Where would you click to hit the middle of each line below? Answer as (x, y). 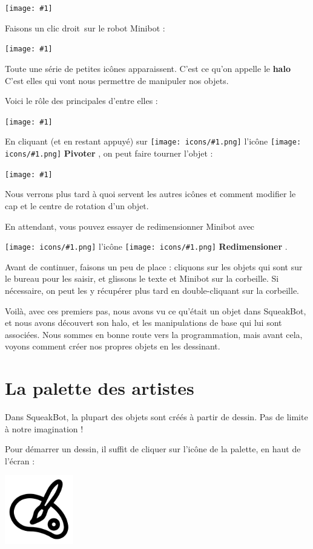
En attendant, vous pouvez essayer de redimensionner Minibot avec (130, 226)
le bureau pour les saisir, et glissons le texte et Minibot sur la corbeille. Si (142, 278)
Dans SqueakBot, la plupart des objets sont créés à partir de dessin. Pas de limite (156, 417)
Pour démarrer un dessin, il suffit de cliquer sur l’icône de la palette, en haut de (153, 449)
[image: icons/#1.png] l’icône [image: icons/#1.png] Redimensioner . (146, 246)
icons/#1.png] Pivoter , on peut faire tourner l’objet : (109, 153)
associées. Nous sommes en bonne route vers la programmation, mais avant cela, (154, 334)
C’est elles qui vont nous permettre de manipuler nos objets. (117, 80)
